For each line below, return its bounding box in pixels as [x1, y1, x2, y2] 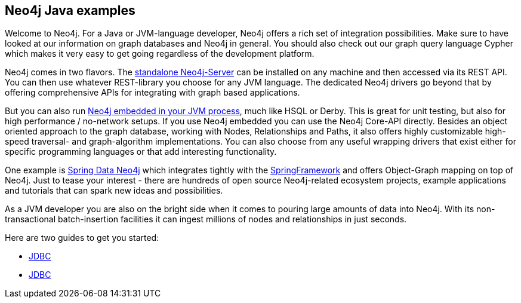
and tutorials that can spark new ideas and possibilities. [5, 185, 223, 196]
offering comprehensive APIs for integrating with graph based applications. [5, 87, 300, 98]
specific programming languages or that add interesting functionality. [5, 146, 277, 157]
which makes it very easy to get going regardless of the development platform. [5, 48, 315, 59]
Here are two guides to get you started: [5, 232, 159, 243]
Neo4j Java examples [5, 3, 135, 18]
